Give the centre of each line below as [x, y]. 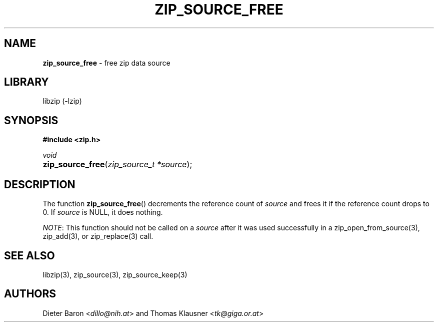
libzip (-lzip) [62, 101]
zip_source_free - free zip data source [106, 63]
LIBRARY [26, 82]
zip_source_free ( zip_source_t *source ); [117, 165]
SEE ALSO [29, 255]
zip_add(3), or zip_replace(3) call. [98, 236]
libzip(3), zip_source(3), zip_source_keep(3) [115, 274]
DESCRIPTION [40, 184]
